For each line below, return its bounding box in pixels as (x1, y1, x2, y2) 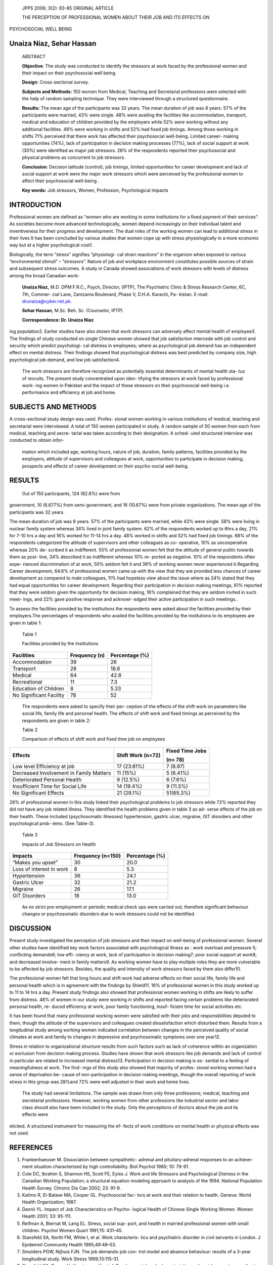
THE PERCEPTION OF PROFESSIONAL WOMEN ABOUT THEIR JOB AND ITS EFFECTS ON (22, 14, 210, 20)
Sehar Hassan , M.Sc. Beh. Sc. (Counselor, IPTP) (22, 308, 123, 314)
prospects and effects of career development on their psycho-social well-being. (22, 463, 189, 469)
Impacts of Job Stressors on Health (22, 841, 96, 847)
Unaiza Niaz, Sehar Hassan (9, 39, 97, 48)
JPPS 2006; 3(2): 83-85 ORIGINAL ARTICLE (22, 5, 114, 11)
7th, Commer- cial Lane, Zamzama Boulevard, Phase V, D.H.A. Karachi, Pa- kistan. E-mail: (22, 291, 209, 297)
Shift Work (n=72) (116, 751, 161, 758)
